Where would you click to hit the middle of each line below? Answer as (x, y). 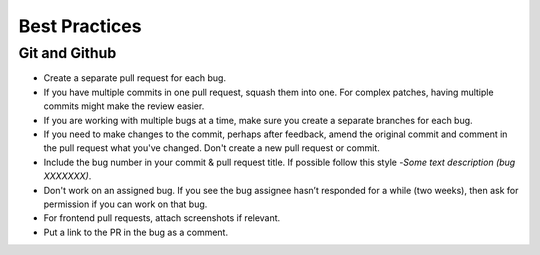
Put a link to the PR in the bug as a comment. (136, 232)
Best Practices (80, 26)
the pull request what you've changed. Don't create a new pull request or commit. (211, 148)
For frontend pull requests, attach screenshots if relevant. (162, 218)
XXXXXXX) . (67, 176)
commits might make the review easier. (124, 106)
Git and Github (67, 53)
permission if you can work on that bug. (125, 204)
